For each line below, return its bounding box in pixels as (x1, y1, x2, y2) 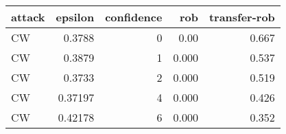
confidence (105, 9, 163, 25)
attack (11, 9, 45, 25)
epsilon (56, 9, 95, 25)
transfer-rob (208, 9, 275, 25)
